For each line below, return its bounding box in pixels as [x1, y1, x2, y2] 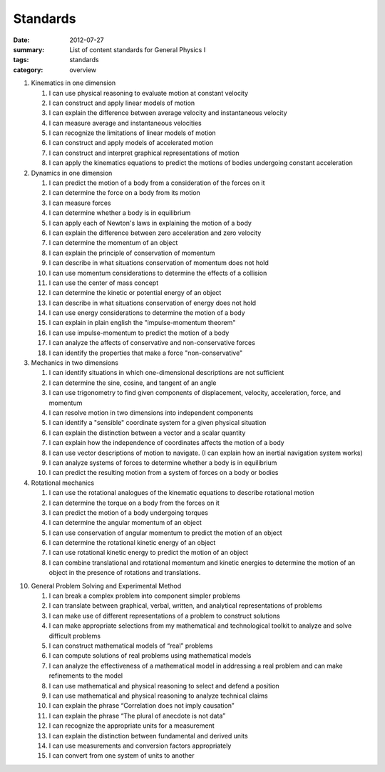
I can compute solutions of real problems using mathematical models [48, 651, 252, 660]
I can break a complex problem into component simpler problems [48, 591, 240, 600]
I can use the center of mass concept [48, 279, 159, 287]
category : [13, 65, 43, 74]
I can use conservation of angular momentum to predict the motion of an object [48, 528, 282, 537]
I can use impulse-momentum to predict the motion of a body [48, 329, 230, 337]
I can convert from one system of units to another [48, 751, 195, 760]
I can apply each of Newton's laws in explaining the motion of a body [48, 219, 252, 227]
